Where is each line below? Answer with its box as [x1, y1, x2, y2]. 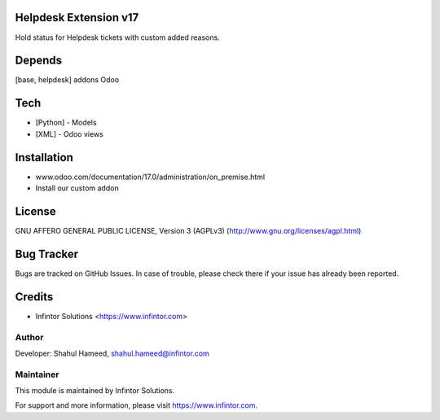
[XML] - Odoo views [35, 129, 103, 138]
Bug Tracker [15, 247, 79, 260]
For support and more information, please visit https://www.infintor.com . [15, 400, 258, 410]
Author [15, 331, 44, 343]
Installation [15, 151, 73, 164]
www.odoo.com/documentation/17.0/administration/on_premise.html [35, 172, 265, 182]
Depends [15, 54, 63, 68]
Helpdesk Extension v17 [15, 11, 139, 24]
